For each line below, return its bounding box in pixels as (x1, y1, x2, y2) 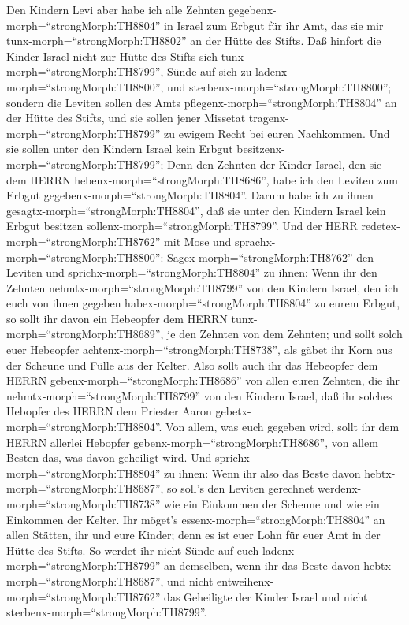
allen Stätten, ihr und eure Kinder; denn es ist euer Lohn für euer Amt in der (6, 526, 381, 543)
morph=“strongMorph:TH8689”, (6, 326, 164, 342)
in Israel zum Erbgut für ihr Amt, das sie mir (164, 17, 384, 33)
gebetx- (215, 403, 251, 419)
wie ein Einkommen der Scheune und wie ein (164, 496, 380, 512)
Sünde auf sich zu (167, 63, 252, 80)
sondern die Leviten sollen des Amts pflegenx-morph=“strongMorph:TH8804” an (6, 94, 397, 110)
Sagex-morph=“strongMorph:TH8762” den (167, 248, 374, 265)
